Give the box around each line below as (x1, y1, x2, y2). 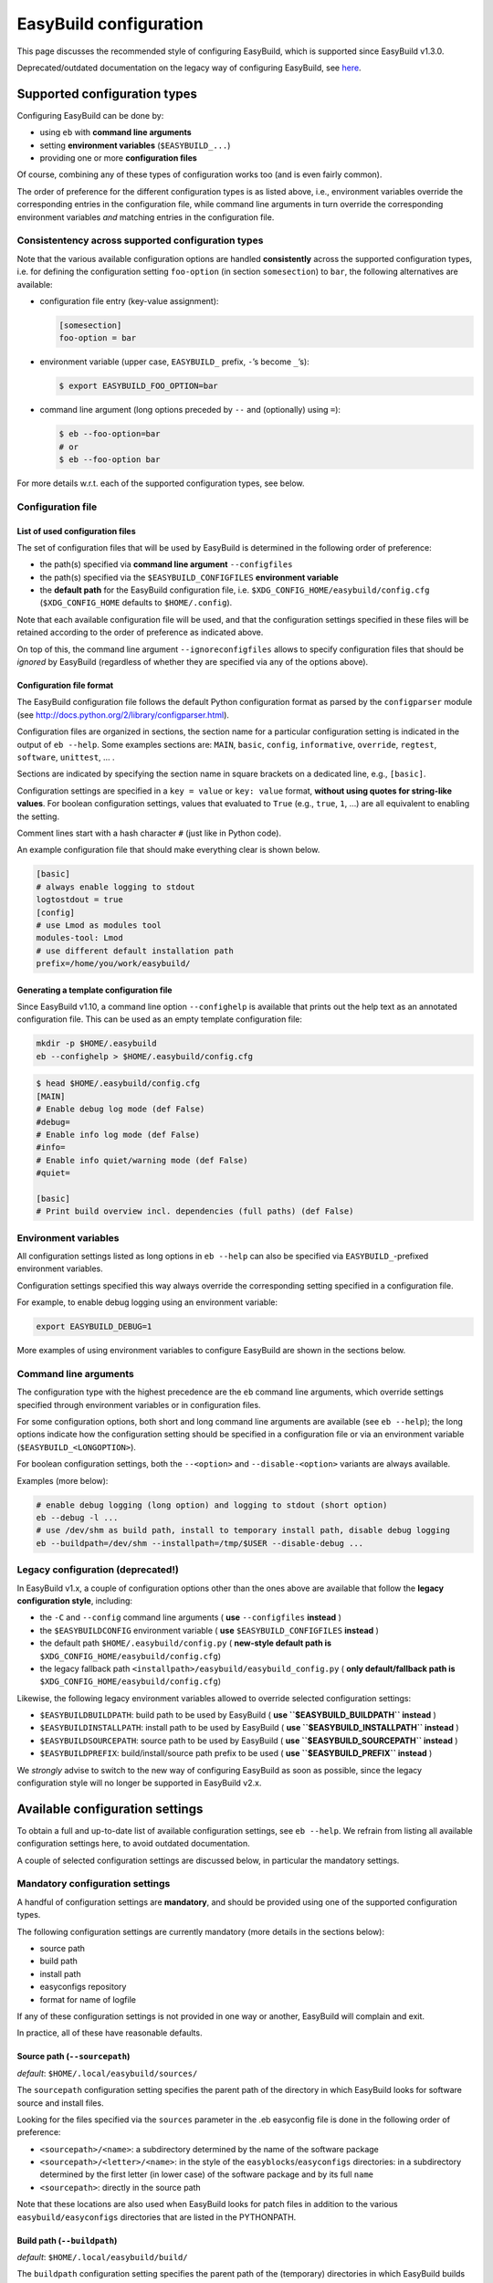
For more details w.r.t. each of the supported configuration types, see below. (16, 478, 305, 489)
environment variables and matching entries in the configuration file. (16, 211, 275, 223)
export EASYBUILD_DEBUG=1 (36, 1321, 152, 1332)
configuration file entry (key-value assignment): (39, 295, 219, 306)
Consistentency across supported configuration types (16, 234, 264, 247)
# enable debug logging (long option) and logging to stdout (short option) (36, 1499, 388, 1510)
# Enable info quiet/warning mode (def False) (36, 1155, 248, 1165)
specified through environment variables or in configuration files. (16, 1399, 261, 1410)
